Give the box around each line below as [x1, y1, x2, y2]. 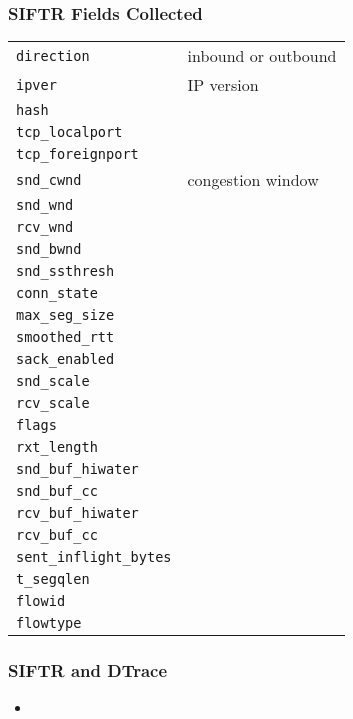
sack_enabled [16, 351, 115, 368]
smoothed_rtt [16, 329, 115, 346]
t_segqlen [16, 571, 90, 588]
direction [16, 47, 90, 64]
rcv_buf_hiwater [16, 505, 139, 522]
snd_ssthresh [16, 263, 115, 280]
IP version [187, 73, 259, 97]
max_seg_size [16, 307, 115, 324]
